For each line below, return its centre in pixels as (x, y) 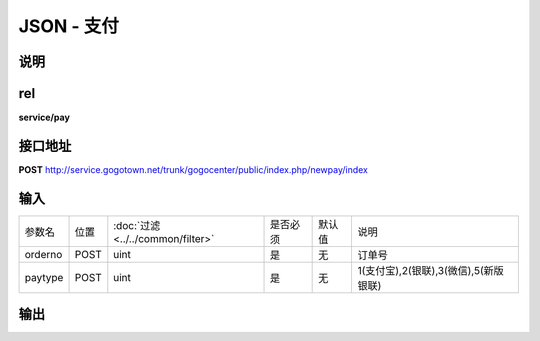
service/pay (44, 117)
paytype (44, 277)
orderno (43, 254)
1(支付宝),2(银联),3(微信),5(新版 (430, 270)
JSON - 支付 (68, 26)
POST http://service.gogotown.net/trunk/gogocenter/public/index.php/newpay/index (193, 169)
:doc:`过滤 (137, 225)
